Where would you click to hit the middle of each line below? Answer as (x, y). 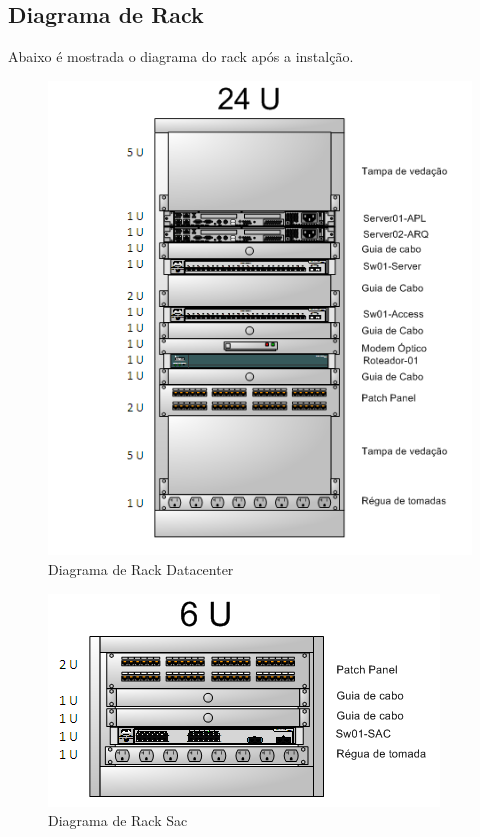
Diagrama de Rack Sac (118, 820)
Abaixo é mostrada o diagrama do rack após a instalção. (181, 56)
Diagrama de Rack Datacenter (141, 568)
